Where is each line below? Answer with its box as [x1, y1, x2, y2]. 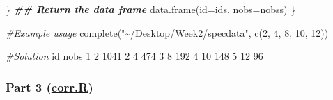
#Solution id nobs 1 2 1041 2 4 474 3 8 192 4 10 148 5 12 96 [6, 49, 263, 63]
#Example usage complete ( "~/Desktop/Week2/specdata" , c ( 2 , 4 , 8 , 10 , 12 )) [6, 25, 329, 40]
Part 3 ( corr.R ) [6, 78, 93, 95]
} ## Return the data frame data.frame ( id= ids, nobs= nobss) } [6, 2, 296, 16]
